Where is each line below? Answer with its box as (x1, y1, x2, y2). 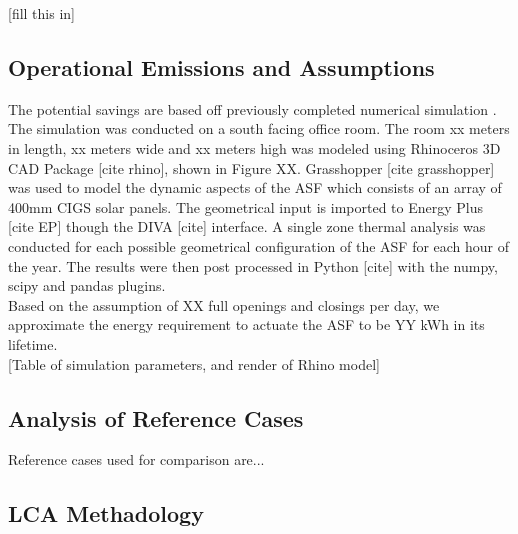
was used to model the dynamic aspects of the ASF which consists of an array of (8, 177, 502, 198)
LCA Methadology (8, 498, 204, 529)
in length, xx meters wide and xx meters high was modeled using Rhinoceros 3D (8, 137, 501, 158)
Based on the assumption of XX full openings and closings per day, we (8, 294, 440, 315)
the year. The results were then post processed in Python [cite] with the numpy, (8, 255, 498, 276)
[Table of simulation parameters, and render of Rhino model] (8, 353, 380, 374)
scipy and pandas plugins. (8, 275, 166, 296)
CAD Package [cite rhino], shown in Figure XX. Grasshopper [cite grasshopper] (8, 157, 495, 178)
